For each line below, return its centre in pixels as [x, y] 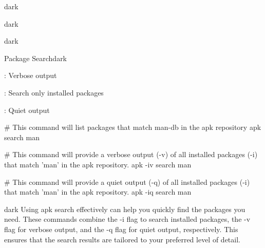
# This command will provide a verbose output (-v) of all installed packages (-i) [131, 154]
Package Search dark [36, 58]
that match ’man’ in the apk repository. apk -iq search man [98, 192]
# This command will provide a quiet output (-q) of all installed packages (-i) [127, 182]
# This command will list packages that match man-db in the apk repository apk [133, 127]
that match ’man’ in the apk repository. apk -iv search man [98, 164]
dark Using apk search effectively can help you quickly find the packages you [125, 209]
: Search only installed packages [54, 92]
